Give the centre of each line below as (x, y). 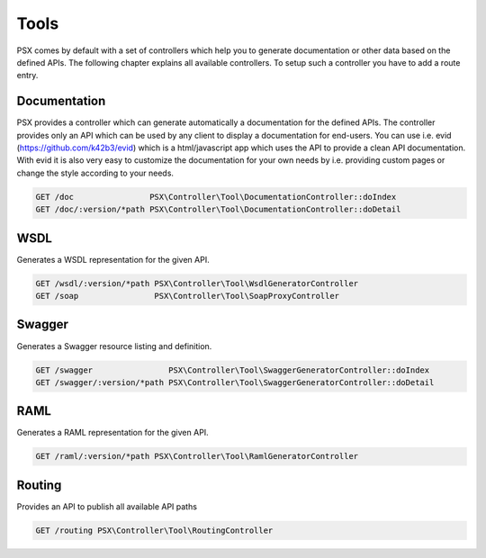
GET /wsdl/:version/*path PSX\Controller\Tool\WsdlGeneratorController (197, 283)
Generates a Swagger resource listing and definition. (114, 346)
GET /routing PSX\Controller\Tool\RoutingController (154, 530)
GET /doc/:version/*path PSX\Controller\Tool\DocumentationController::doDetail (218, 210)
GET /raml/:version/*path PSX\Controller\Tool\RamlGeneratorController (197, 456)
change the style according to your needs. (95, 173)
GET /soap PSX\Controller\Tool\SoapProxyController (188, 296)
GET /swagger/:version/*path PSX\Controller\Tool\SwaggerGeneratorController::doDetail (235, 382)
